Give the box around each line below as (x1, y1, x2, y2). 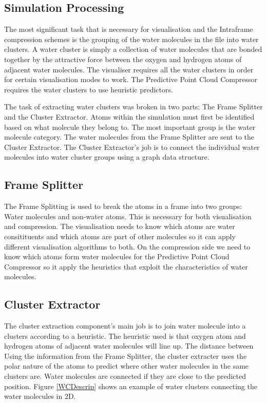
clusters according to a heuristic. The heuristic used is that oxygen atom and (4, 330, 246, 341)
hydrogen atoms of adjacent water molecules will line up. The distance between (4, 340, 254, 351)
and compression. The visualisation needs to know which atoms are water (4, 221, 235, 232)
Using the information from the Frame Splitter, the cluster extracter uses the (4, 350, 247, 361)
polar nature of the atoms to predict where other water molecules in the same (4, 360, 249, 371)
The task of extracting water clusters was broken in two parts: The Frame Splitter (4, 101, 263, 112)
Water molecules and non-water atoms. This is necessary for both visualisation (4, 210, 252, 221)
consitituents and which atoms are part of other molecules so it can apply (4, 231, 236, 241)
